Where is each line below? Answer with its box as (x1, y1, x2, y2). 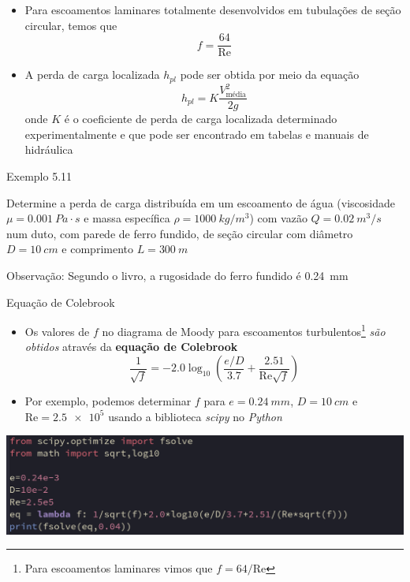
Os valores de (24, 323, 90, 339)
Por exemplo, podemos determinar (24, 393, 192, 409)
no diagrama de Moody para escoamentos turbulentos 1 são (102, 321, 386, 339)
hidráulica (24, 141, 73, 158)
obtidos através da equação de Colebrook (24, 338, 238, 355)
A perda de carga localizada (24, 66, 160, 83)
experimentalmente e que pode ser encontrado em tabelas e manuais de (24, 125, 369, 142)
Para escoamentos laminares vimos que (24, 560, 213, 576)
